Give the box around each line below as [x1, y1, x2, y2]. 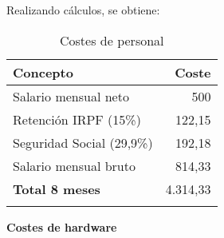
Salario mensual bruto [13, 156, 136, 175]
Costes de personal [60, 30, 164, 50]
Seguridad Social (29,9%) [13, 133, 153, 152]
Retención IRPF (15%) [13, 109, 141, 129]
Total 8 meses [13, 179, 100, 198]
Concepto [13, 62, 73, 81]
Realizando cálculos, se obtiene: [6, 2, 160, 18]
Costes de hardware [6, 218, 117, 235]
